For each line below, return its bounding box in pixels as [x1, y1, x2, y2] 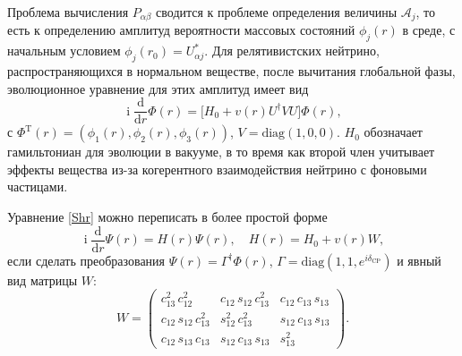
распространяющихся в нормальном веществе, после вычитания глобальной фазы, [7, 62, 456, 81]
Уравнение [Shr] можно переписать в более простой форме [7, 208, 328, 226]
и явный [397, 250, 441, 269]
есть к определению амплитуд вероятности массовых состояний [7, 21, 355, 39]
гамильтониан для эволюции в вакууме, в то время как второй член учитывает [7, 142, 435, 161]
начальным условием [7, 41, 121, 60]
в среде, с [402, 21, 456, 39]
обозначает [364, 123, 423, 141]
